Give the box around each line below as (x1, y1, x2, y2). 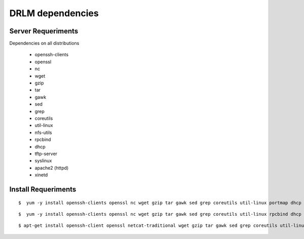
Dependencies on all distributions (9, 40, 80, 46)
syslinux (34, 158, 52, 164)
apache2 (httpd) (34, 165, 69, 171)
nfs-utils (34, 129, 52, 135)
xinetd (34, 172, 48, 178)
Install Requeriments (9, 185, 77, 194)
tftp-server (34, 151, 58, 157)
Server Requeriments (9, 27, 79, 35)
